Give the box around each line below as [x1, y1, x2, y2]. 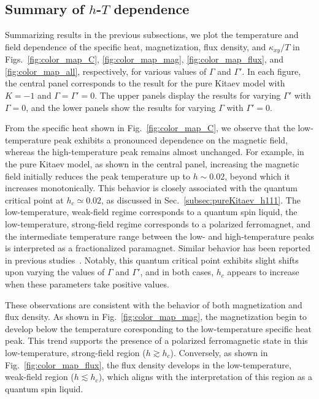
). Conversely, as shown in [170, 346, 268, 359]
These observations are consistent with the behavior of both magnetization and [5, 298, 302, 311]
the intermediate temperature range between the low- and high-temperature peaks [5, 229, 314, 242]
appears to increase [227, 265, 299, 278]
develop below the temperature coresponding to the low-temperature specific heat [5, 322, 312, 335]
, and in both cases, [140, 265, 214, 278]
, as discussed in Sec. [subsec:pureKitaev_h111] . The [101, 193, 301, 206]
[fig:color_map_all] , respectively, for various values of [5, 64, 207, 77]
